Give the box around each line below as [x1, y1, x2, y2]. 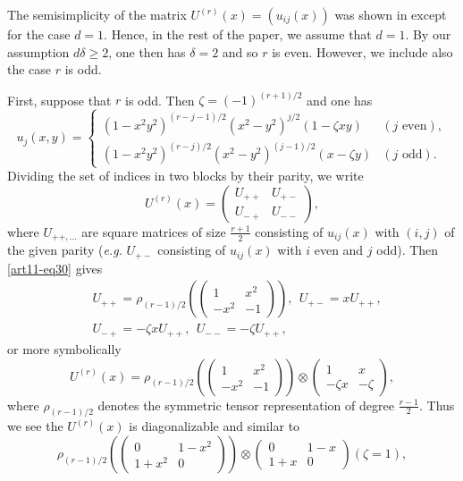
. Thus [418, 395, 455, 414]
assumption [7, 42, 70, 61]
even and [314, 240, 364, 259]
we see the [7, 417, 63, 435]
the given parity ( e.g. [7, 240, 122, 259]
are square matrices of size [81, 222, 226, 240]
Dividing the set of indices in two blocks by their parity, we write [7, 166, 364, 185]
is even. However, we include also [272, 42, 453, 61]
